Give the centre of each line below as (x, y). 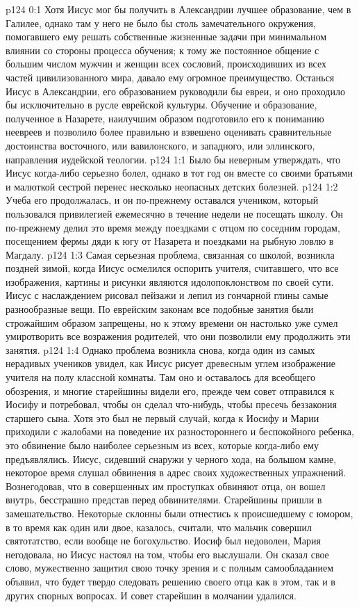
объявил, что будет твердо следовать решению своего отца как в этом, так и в (170, 581)
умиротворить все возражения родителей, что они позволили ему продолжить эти (178, 336)
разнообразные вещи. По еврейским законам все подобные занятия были (160, 309)
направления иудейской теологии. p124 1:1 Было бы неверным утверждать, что (173, 159)
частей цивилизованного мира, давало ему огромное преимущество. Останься (170, 77)
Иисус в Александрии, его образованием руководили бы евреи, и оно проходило (175, 91)
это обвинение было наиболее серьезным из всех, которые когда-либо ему (162, 445)
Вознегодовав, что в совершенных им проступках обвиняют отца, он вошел (166, 486)
